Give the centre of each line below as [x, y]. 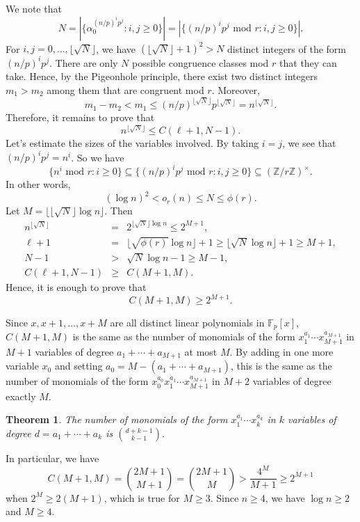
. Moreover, [236, 89]
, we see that [309, 143]
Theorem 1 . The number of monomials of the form [117, 419]
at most [201, 351]
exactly [21, 396]
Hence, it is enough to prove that [76, 286]
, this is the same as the [281, 366]
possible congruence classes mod [201, 62]
